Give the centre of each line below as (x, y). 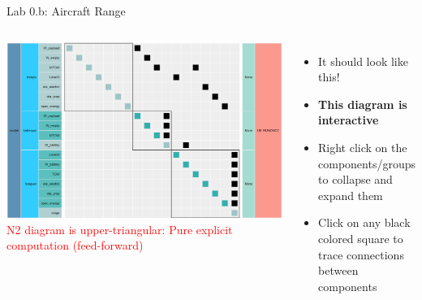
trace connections (361, 254)
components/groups (367, 163)
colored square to (361, 238)
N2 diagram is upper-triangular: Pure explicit (120, 229)
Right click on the (363, 147)
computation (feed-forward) (75, 245)
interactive (349, 120)
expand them (351, 195)
